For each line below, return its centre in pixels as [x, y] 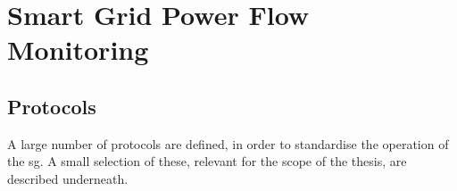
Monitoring [78, 50]
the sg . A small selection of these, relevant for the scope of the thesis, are [207, 161]
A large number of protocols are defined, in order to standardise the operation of [228, 143]
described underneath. [68, 178]
